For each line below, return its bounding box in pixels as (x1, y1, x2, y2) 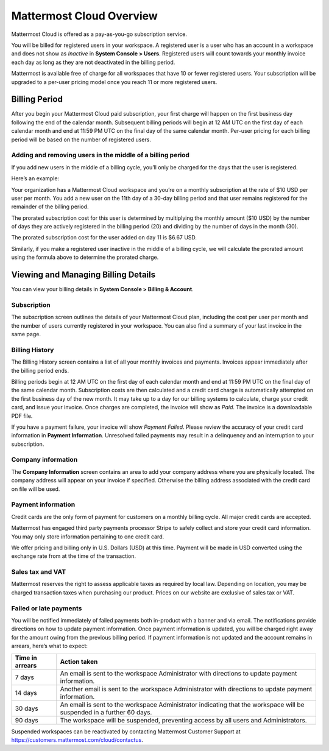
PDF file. (11, 412, 33, 420)
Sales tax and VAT (11, 568, 66, 576)
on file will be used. (11, 485, 60, 493)
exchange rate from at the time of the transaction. (11, 552, 136, 560)
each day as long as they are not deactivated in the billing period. (11, 58, 175, 66)
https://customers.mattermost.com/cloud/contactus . (11, 736, 143, 743)
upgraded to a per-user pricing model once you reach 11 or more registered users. (11, 78, 218, 85)
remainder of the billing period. (11, 203, 89, 210)
